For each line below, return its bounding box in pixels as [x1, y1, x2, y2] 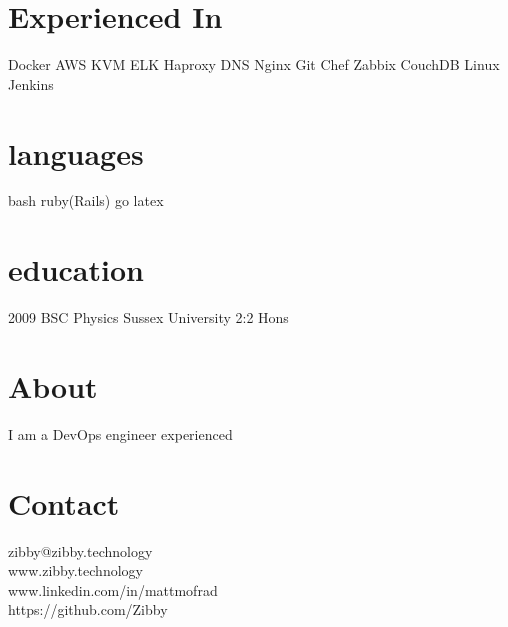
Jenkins [8, 73, 54, 94]
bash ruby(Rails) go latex [8, 190, 164, 211]
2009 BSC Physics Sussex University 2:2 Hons [8, 307, 289, 328]
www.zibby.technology [8, 560, 143, 581]
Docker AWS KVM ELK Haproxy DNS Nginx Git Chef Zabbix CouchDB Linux [8, 54, 500, 75]
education [8, 249, 144, 290]
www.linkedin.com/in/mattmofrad [8, 579, 218, 600]
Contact [8, 482, 120, 523]
